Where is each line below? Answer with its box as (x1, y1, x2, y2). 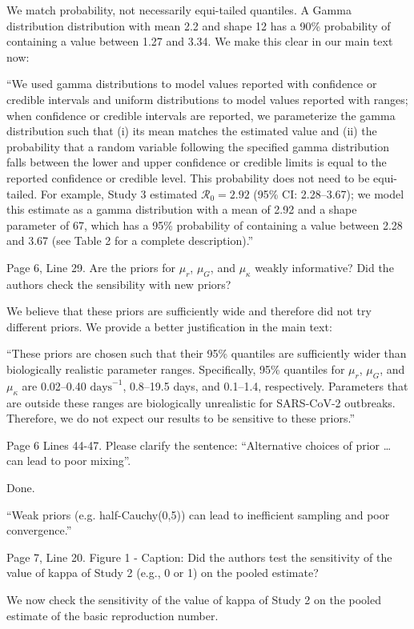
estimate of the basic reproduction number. (6, 607, 219, 623)
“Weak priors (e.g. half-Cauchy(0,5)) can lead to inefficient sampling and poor (6, 506, 390, 523)
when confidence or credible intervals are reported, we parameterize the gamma (6, 106, 396, 123)
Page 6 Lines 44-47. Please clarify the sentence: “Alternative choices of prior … (6, 436, 392, 453)
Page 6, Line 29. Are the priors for (6, 258, 176, 275)
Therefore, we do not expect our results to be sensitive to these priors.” (6, 410, 356, 427)
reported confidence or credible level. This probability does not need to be (6, 169, 370, 186)
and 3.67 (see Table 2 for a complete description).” (6, 232, 254, 249)
